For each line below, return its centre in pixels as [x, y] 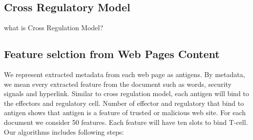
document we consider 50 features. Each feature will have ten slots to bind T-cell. [126, 122]
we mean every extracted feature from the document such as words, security [118, 84]
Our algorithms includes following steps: [64, 131]
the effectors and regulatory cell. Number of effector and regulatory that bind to [124, 103]
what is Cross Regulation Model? [54, 28]
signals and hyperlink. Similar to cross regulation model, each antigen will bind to [126, 93]
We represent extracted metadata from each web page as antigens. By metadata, [125, 74]
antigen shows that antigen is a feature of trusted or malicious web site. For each [125, 112]
